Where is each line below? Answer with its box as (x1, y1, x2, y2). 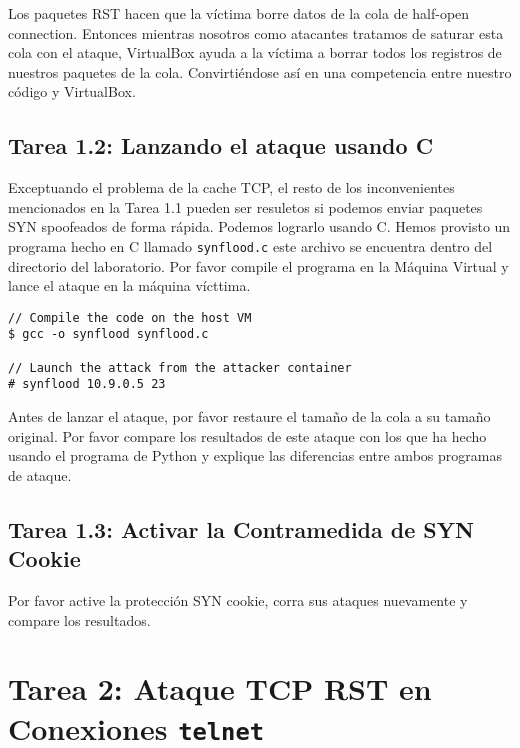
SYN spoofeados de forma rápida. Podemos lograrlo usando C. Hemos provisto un (8, 216, 511, 237)
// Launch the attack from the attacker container (8, 360, 352, 375)
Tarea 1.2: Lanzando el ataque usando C (8, 130, 434, 161)
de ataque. (8, 464, 72, 485)
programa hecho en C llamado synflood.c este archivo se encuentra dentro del (8, 235, 493, 256)
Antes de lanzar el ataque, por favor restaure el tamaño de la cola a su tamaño (8, 406, 491, 427)
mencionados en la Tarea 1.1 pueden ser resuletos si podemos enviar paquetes (8, 196, 483, 217)
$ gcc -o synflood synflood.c (8, 327, 209, 342)
